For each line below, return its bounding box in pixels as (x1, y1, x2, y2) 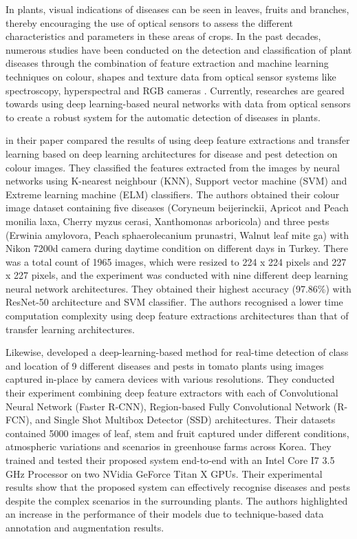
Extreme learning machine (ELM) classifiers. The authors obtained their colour (6, 187, 340, 201)
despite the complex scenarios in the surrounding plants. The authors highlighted (6, 493, 348, 507)
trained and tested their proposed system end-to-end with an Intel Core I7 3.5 (6, 453, 335, 467)
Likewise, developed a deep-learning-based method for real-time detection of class (6, 345, 349, 359)
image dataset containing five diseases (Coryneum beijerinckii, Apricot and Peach (6, 200, 349, 215)
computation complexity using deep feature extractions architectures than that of (6, 308, 349, 323)
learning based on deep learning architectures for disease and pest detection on (6, 146, 338, 160)
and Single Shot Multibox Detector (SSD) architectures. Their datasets (35, 412, 336, 427)
